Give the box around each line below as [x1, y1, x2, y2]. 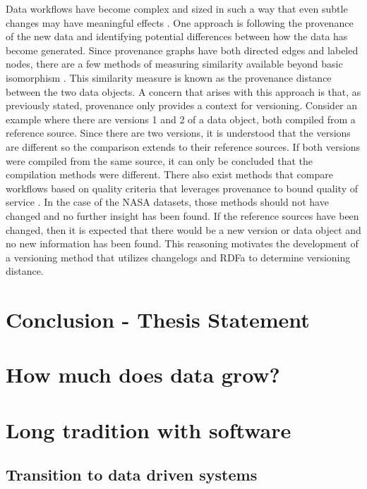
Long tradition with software [6, 415, 291, 444]
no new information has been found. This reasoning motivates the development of [6, 236, 359, 251]
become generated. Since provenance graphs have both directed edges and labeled [6, 42, 359, 57]
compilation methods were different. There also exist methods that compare [6, 167, 333, 182]
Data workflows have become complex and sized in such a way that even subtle [6, 1, 348, 16]
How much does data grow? [6, 360, 280, 389]
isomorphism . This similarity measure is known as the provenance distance [6, 70, 332, 85]
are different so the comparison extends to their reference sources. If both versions [6, 139, 361, 154]
